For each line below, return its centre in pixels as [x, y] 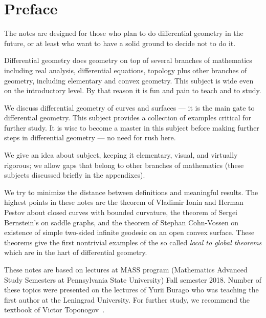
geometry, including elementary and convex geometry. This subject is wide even [129, 80]
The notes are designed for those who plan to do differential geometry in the [124, 33]
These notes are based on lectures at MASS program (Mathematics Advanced [126, 269]
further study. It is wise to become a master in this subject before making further [132, 127]
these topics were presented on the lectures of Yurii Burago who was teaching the [131, 290]
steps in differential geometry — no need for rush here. [90, 137]
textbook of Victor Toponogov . [54, 310]
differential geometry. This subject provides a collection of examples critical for [128, 118]
